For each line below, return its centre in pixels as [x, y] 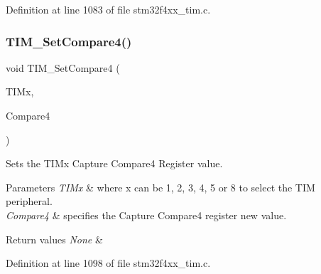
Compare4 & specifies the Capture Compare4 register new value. [146, 215]
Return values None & [54, 239]
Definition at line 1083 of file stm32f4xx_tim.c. [108, 9]
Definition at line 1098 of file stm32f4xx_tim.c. [108, 263]
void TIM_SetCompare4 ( [63, 67]
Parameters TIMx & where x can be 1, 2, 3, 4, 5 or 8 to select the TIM [160, 187]
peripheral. [29, 201]
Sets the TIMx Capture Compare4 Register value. [114, 163]
